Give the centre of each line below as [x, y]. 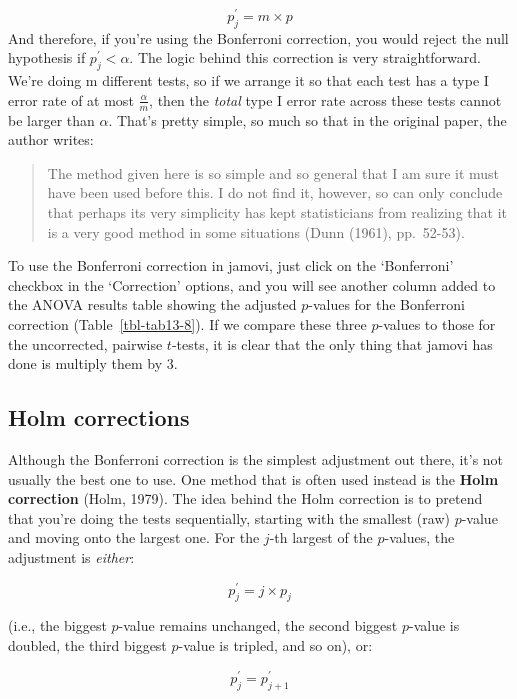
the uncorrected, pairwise [85, 343]
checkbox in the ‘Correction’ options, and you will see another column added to [252, 284]
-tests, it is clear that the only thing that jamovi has [332, 343]
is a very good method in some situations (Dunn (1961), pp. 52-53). [256, 231]
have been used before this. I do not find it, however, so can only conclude [275, 192]
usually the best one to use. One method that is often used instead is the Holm [253, 478]
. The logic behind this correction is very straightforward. [305, 57]
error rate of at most [71, 99]
